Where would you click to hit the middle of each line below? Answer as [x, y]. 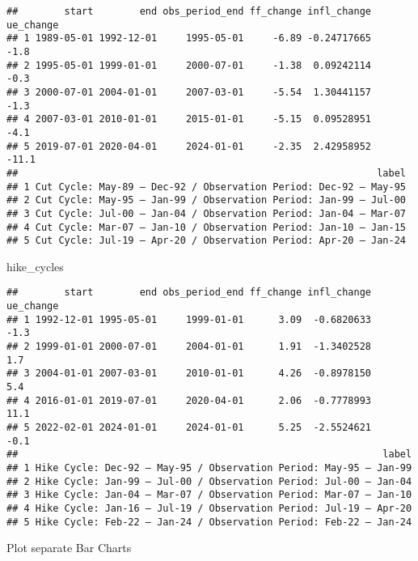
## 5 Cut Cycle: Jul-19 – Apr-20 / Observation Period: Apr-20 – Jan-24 [206, 241]
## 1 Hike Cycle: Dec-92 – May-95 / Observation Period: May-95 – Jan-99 [209, 467]
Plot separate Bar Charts [69, 548]
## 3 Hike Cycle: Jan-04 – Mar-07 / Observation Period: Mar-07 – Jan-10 [209, 495]
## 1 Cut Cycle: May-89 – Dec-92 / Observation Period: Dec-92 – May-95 [206, 187]
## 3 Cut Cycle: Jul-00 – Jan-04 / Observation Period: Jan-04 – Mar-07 [206, 213]
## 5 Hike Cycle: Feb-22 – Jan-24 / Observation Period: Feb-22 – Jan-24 [209, 522]
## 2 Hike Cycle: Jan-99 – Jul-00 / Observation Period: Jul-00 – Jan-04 [209, 481]
